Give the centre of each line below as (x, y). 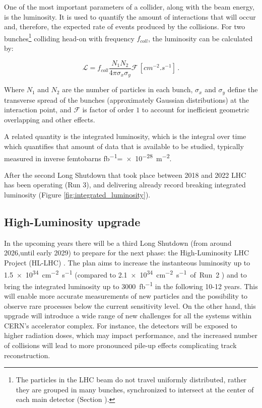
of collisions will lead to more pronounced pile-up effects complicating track (120, 345)
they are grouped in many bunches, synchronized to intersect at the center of (135, 389)
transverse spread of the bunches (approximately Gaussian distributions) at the (126, 99)
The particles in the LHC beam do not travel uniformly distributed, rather (131, 380)
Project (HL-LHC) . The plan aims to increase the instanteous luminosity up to (127, 262)
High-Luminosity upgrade (72, 221)
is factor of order (108, 110)
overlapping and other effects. (50, 119)
